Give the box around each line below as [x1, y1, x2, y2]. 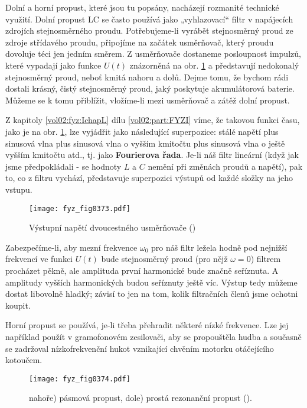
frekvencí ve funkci [5, 252, 73, 265]
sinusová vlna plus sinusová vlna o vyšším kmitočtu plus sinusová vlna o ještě [5, 137, 285, 149]
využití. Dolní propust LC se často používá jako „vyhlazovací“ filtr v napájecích [5, 12, 293, 25]
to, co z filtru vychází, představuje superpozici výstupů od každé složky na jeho [5, 171, 293, 184]
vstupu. [5, 183, 32, 195]
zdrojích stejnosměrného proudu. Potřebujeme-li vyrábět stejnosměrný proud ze [5, 24, 293, 37]
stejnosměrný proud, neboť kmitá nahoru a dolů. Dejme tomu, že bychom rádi [5, 70, 289, 83]
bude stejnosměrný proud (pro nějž [101, 252, 228, 265]
